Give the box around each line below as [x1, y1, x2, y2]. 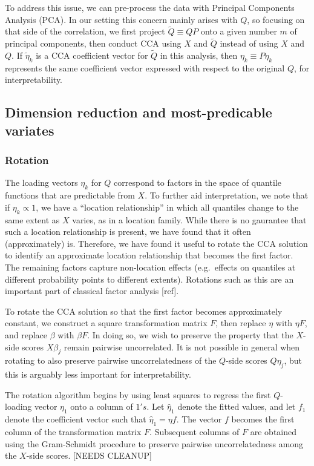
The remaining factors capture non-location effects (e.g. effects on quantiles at [5, 260, 296, 273]
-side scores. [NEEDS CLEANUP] [26, 449, 152, 462]
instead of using [220, 37, 278, 50]
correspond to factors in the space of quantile [114, 176, 281, 189]
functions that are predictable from [5, 189, 135, 202]
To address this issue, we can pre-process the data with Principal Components [5, 1, 295, 13]
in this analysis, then [160, 49, 238, 62]
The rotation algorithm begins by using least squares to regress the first [5, 388, 271, 401]
